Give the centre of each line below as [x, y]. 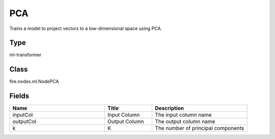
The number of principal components [200, 128]
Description [170, 108]
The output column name [185, 122]
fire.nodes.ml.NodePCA [34, 82]
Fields [19, 96]
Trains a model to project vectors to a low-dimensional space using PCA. [86, 28]
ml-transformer [25, 55]
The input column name [183, 115]
